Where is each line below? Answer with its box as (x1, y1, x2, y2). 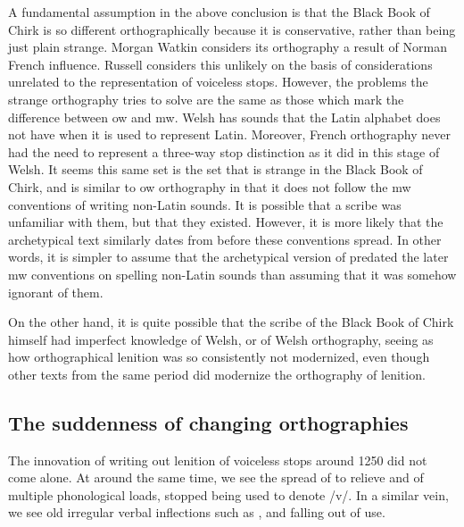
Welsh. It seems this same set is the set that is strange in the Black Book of (8, 160, 423, 179)
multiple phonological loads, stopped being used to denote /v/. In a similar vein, (8, 485, 449, 504)
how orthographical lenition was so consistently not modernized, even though (8, 347, 430, 366)
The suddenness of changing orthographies (8, 408, 409, 436)
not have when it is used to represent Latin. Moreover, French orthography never (8, 125, 451, 144)
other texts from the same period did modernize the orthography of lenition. (8, 364, 426, 383)
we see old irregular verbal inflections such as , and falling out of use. (8, 503, 385, 522)
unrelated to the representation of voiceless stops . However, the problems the (8, 72, 428, 91)
